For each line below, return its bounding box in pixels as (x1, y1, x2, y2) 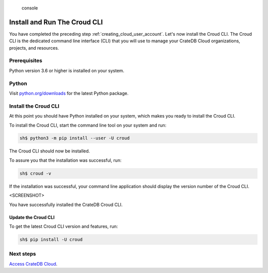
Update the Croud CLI (9, 214, 55, 220)
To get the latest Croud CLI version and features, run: (9, 223, 118, 229)
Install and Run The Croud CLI (9, 18, 103, 26)
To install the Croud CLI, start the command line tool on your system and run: (9, 122, 167, 128)
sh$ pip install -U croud (19, 236, 83, 242)
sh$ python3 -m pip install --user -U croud (19, 136, 130, 141)
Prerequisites (9, 57, 42, 64)
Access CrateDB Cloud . (9, 261, 58, 267)
